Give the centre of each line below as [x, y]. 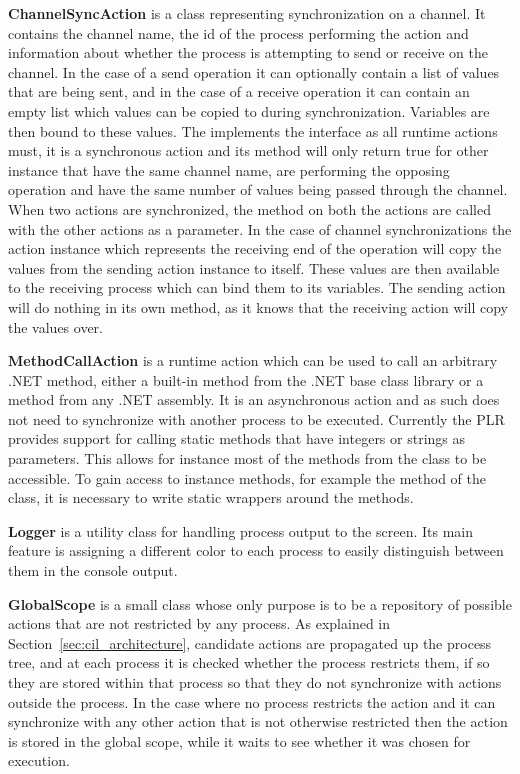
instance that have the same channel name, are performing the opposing [229, 169]
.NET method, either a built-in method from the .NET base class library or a [246, 379]
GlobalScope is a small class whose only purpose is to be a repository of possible [260, 603]
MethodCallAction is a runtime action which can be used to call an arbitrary [253, 360]
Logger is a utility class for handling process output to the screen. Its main [241, 530]
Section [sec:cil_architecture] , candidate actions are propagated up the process [250, 642]
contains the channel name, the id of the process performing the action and [238, 32]
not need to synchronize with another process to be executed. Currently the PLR [256, 418]
